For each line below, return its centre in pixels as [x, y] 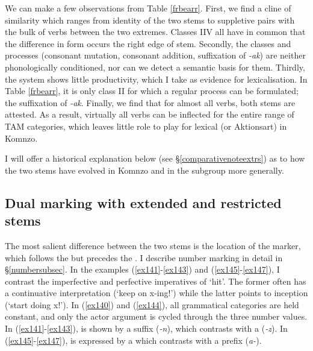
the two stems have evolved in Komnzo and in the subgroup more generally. [144, 170]
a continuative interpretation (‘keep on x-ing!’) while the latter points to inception [156, 293]
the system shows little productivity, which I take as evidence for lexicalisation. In [156, 79]
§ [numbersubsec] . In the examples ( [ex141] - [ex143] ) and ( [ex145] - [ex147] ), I [142, 269]
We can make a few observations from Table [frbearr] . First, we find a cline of [148, 8]
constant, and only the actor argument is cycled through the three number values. [156, 316]
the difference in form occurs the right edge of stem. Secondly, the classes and [148, 43]
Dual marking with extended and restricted [143, 202]
